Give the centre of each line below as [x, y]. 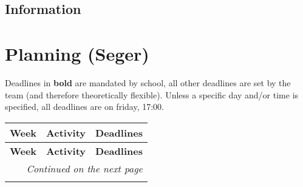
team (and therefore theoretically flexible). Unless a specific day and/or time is [152, 94]
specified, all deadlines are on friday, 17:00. [84, 107]
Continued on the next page [84, 168]
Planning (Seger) [77, 53]
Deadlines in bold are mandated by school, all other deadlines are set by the [148, 82]
